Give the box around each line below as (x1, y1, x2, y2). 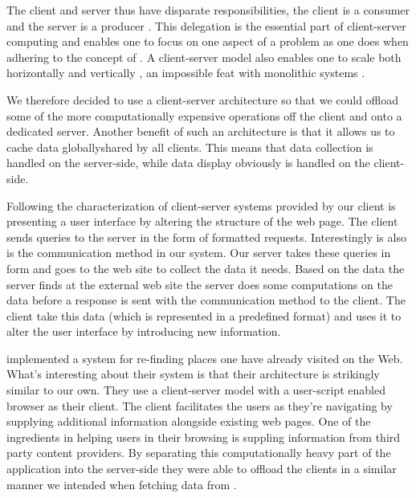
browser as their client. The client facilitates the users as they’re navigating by (6, 397, 393, 414)
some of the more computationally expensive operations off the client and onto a (6, 107, 402, 124)
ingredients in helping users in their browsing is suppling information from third (6, 428, 401, 445)
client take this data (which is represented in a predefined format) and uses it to (6, 307, 402, 324)
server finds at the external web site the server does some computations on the (6, 276, 393, 292)
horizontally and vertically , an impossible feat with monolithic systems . (6, 64, 365, 81)
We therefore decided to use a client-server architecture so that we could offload (6, 91, 399, 108)
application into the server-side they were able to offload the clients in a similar (6, 460, 397, 477)
